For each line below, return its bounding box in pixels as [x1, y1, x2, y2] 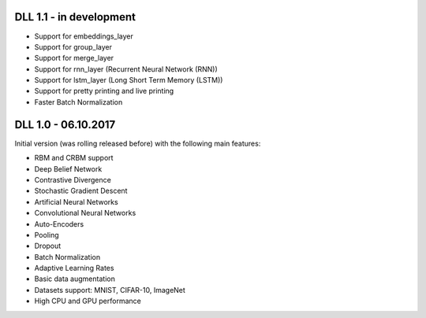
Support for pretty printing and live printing [34, 87, 174, 96]
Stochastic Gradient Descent [34, 186, 128, 196]
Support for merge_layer [34, 54, 114, 63]
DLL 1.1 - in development [14, 10, 136, 24]
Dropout [34, 241, 62, 251]
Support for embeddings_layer [34, 31, 134, 41]
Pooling [34, 230, 59, 239]
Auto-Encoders [34, 219, 84, 228]
